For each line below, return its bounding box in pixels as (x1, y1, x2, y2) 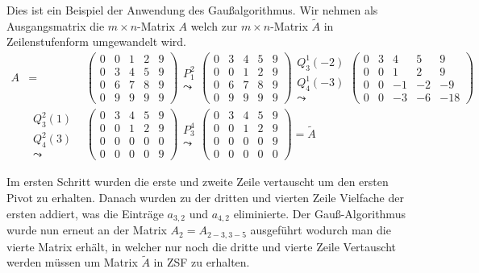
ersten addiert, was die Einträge (6, 205, 164, 221)
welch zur (190, 17, 238, 34)
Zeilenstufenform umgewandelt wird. (6, 33, 187, 50)
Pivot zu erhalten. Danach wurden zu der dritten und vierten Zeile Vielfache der (6, 189, 404, 206)
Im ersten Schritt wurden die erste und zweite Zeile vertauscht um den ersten (6, 173, 389, 190)
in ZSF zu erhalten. (153, 254, 250, 271)
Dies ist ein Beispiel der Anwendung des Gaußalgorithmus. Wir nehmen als (6, 2, 378, 18)
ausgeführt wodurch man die (250, 221, 391, 238)
